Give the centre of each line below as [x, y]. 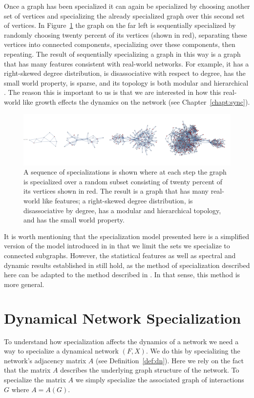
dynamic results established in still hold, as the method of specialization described [127, 265]
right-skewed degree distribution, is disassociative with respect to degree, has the [125, 73]
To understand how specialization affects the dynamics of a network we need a [121, 341]
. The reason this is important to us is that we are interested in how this [113, 92]
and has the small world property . [74, 220]
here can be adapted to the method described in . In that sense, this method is [122, 275]
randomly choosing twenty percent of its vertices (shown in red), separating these [126, 34]
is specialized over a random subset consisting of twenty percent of [123, 181]
